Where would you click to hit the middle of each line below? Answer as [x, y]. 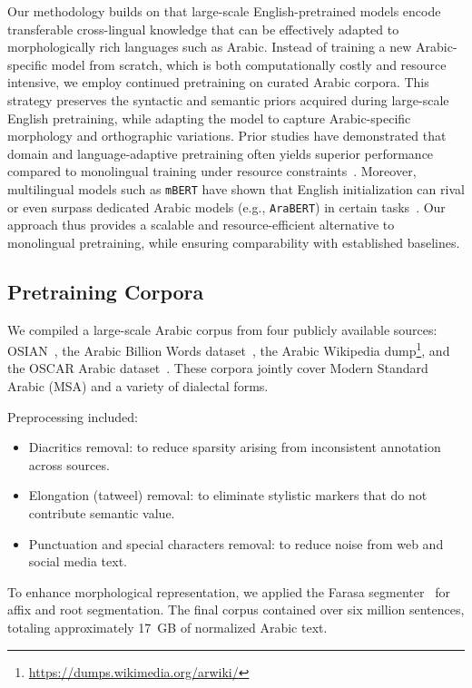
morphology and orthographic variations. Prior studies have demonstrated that [227, 136]
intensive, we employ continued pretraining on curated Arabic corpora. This [218, 82]
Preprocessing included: [73, 416]
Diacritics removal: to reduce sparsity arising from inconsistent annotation [235, 447]
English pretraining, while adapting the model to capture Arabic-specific [209, 118]
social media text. [78, 561]
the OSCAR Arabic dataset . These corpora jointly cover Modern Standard [218, 368]
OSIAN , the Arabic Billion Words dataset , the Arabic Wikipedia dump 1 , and [229, 349]
